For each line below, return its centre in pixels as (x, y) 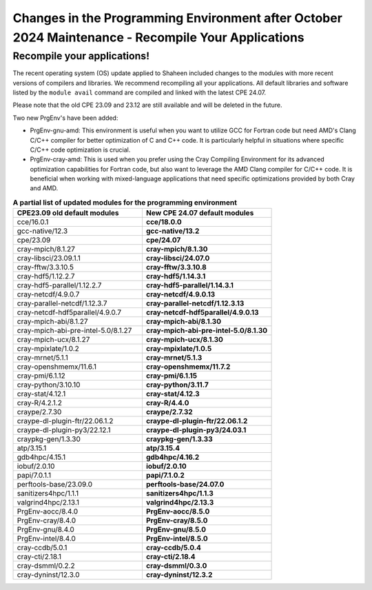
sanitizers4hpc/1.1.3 (179, 494)
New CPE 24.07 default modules (200, 213)
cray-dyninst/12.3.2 (179, 575)
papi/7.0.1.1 (34, 476)
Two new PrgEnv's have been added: (65, 118)
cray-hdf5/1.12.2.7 (46, 276)
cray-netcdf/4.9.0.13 (180, 294)
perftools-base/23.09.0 (55, 485)
